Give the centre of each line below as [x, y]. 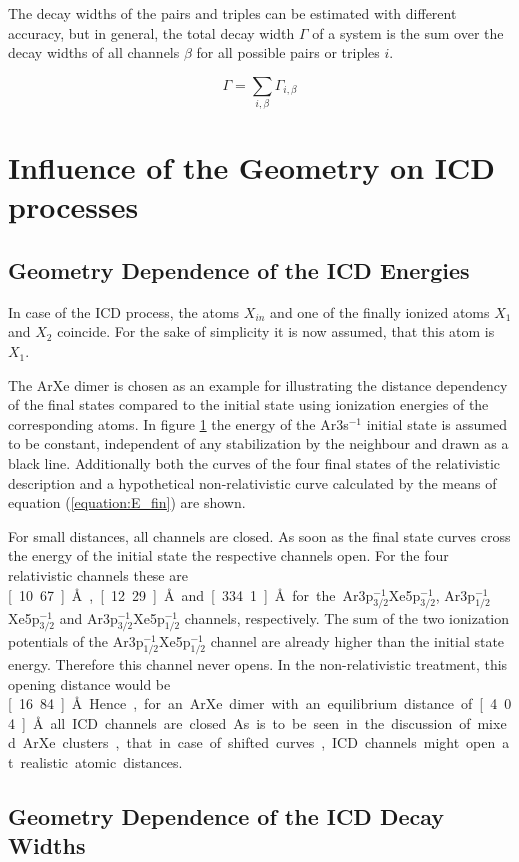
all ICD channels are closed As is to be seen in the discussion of [260, 722]
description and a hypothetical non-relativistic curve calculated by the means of [252, 482]
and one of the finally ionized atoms [380, 311]
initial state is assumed [436, 423]
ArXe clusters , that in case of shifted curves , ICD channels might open [259, 742]
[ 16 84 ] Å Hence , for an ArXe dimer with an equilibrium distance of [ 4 [253, 703]
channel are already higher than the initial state [357, 640]
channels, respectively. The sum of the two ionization [347, 617]
